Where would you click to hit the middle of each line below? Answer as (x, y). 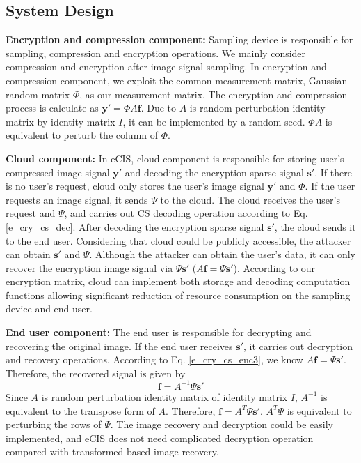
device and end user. (49, 309)
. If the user (330, 186)
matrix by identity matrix (61, 121)
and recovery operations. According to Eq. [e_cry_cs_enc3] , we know (154, 359)
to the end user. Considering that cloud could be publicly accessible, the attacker (178, 240)
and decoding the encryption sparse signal (214, 172)
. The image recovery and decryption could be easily (222, 424)
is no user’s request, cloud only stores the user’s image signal (135, 186)
